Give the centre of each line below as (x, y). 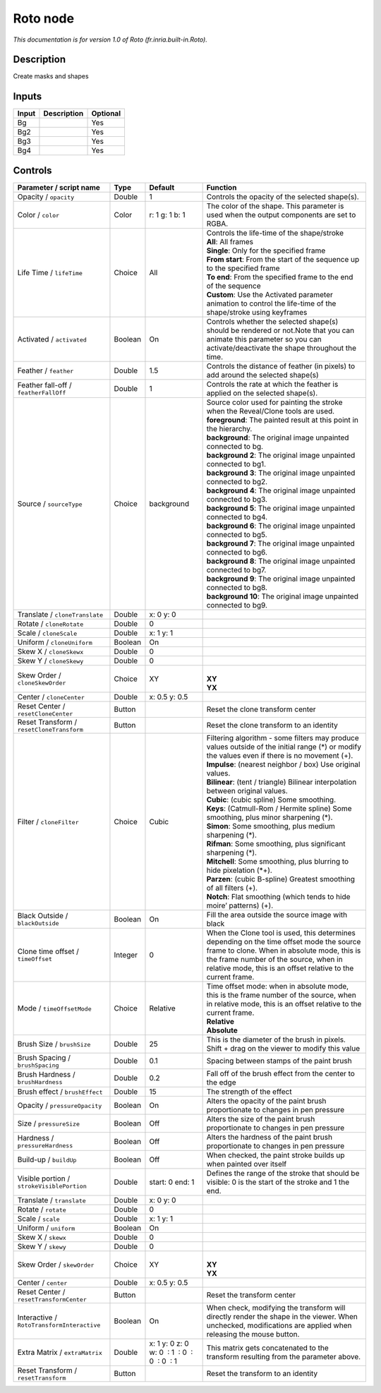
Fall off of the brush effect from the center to (281, 1073)
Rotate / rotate (42, 1209)
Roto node (43, 18)
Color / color (38, 215)
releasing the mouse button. (253, 1334)
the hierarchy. (229, 428)
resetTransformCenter (52, 1299)
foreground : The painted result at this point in (283, 420)
